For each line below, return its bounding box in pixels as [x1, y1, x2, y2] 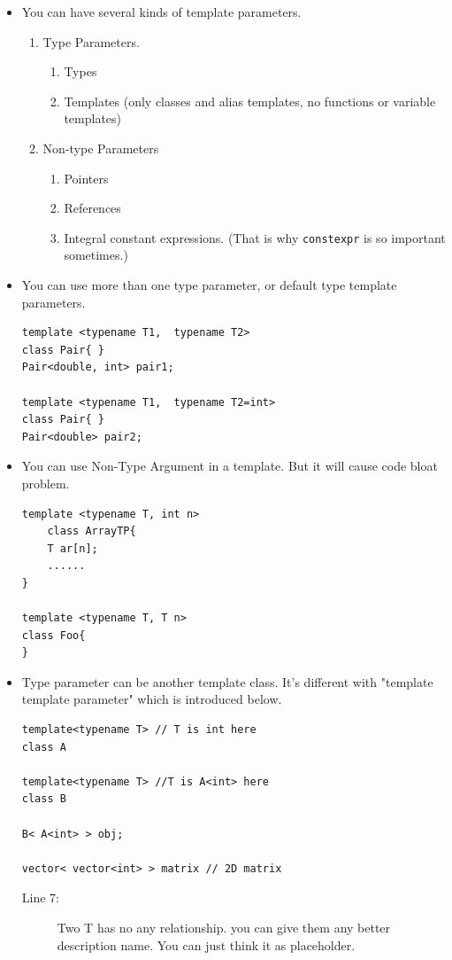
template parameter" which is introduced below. [21, 690, 282, 708]
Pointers [64, 168, 109, 187]
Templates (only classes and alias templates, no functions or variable [64, 91, 436, 110]
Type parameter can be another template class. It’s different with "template [21, 672, 433, 691]
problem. [21, 473, 70, 492]
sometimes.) [64, 246, 128, 264]
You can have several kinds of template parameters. [21, 3, 302, 20]
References [64, 199, 121, 217]
